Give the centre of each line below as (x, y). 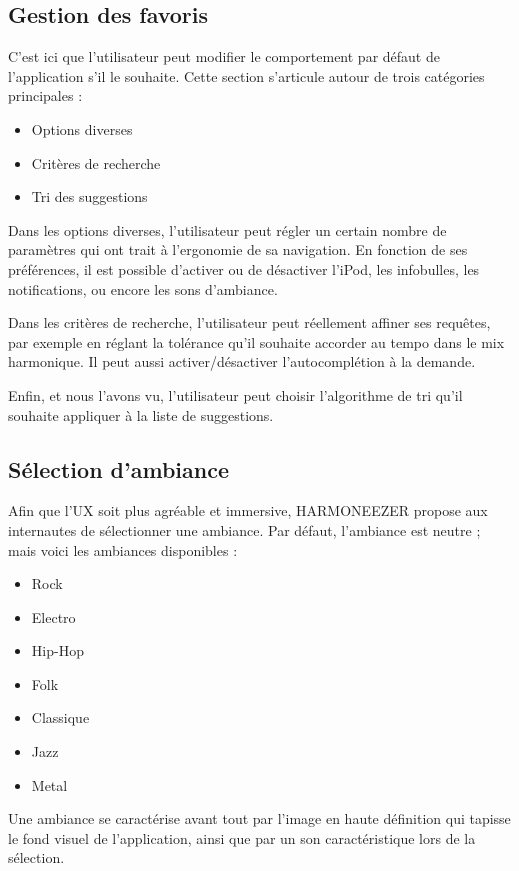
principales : (45, 95)
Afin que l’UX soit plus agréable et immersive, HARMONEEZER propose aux (248, 510)
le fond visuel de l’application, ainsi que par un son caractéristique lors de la (242, 837)
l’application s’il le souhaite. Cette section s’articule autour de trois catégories (246, 75)
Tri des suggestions (89, 196)
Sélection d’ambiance (118, 468)
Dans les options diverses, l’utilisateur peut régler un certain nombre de (227, 229)
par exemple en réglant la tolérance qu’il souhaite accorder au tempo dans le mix (256, 341)
